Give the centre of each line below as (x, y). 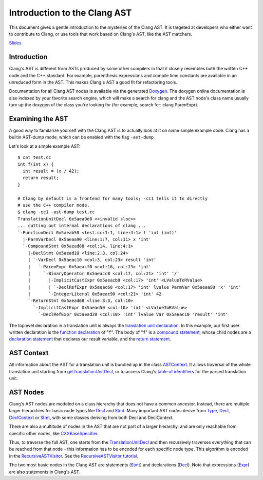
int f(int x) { (36, 164)
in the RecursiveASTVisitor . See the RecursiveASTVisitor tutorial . (74, 456)
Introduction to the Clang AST (70, 13)
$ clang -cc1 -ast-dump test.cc (56, 212)
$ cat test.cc (34, 158)
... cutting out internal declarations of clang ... (82, 226)
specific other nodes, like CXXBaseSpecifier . (54, 433)
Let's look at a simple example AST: (45, 146)
